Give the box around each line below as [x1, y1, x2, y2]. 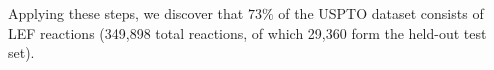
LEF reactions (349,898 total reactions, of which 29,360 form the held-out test [8, 22, 487, 43]
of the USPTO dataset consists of [278, 3, 484, 23]
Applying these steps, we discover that [8, 3, 244, 23]
